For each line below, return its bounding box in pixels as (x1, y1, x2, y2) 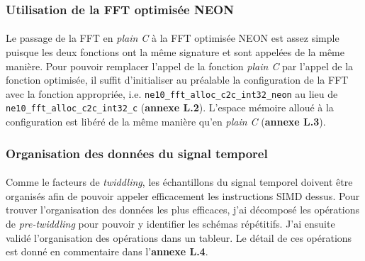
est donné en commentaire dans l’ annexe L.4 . (6, 244, 208, 259)
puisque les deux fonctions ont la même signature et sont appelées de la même (6, 45, 344, 60)
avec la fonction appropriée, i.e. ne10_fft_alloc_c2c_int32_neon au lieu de (6, 86, 338, 101)
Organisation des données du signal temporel (6, 144, 268, 162)
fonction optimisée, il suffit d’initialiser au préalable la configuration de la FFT (6, 72, 349, 87)
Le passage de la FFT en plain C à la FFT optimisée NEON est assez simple (6, 30, 339, 45)
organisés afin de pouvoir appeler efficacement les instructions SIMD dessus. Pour (6, 188, 360, 203)
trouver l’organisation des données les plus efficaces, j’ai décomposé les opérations (6, 202, 359, 217)
